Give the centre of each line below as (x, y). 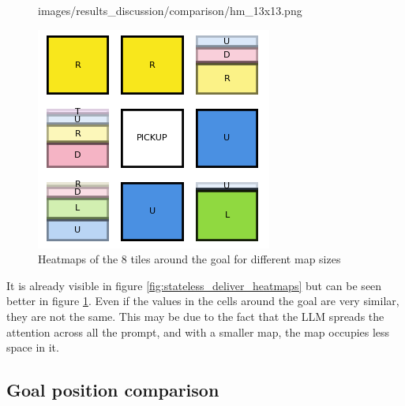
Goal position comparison (113, 390)
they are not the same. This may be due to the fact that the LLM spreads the (195, 316)
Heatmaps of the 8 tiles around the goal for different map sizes (189, 259)
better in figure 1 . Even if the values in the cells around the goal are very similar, (203, 301)
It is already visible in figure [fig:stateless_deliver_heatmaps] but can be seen (194, 285)
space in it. (33, 347)
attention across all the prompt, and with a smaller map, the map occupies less (198, 332)
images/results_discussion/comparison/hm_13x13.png (170, 10)
